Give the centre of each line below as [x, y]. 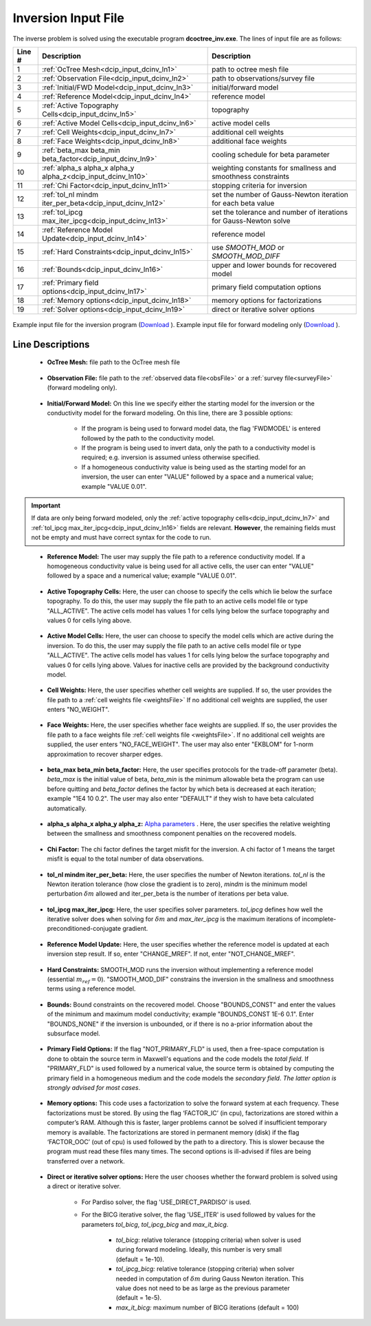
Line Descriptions [51, 344]
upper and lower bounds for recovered [274, 265]
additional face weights [249, 141]
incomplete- [319, 919]
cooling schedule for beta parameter [271, 154]
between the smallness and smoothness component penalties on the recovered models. [172, 834]
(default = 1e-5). [138, 1298]
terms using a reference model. [91, 989]
